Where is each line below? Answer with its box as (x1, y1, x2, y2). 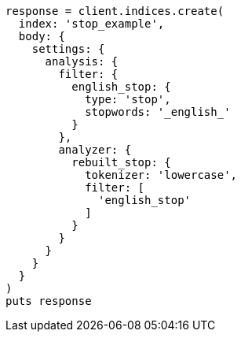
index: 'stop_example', (18, 17, 165, 30)
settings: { (31, 43, 105, 55)
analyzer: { (58, 143, 132, 156)
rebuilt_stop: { (71, 156, 171, 169)
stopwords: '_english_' (85, 106, 231, 118)
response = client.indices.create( (5, 5, 225, 17)
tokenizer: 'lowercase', (85, 169, 238, 181)
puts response (5, 295, 92, 307)
